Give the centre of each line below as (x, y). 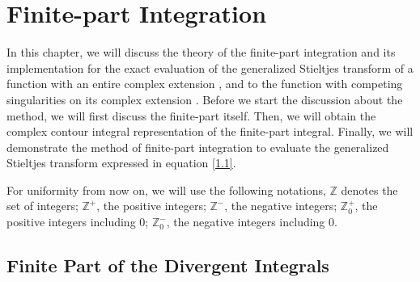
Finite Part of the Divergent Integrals (168, 265)
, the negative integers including (246, 222)
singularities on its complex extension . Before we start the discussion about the (205, 99)
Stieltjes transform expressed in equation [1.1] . (121, 163)
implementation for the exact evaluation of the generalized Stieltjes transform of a (210, 67)
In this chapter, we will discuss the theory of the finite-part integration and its (201, 52)
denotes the (369, 189)
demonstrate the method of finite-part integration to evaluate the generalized (198, 147)
